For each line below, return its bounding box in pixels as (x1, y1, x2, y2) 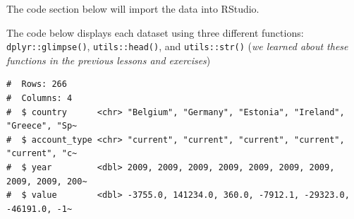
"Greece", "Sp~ (6, 121, 78, 131)
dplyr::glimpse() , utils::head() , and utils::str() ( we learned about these (6, 39, 348, 54)
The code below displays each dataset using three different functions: (6, 25, 304, 40)
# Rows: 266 (6, 79, 67, 90)
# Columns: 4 (6, 93, 73, 104)
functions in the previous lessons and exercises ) (6, 52, 211, 67)
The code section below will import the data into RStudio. (6, 1, 260, 16)
